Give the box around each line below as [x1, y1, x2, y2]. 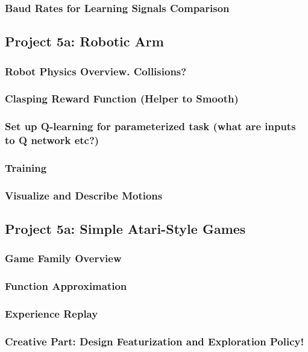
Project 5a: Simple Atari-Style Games [5, 219, 246, 238]
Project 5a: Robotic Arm [5, 32, 164, 51]
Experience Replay [5, 306, 98, 321]
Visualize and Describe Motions [5, 187, 163, 203]
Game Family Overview [5, 251, 122, 266]
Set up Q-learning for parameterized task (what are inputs [5, 119, 296, 134]
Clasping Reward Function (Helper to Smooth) [5, 91, 239, 106]
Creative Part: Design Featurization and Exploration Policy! [5, 334, 304, 348]
